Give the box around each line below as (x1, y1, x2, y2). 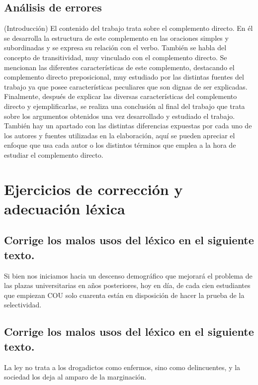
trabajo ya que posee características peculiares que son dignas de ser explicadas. (4, 81, 248, 92)
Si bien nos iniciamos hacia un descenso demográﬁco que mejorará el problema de (4, 270, 253, 281)
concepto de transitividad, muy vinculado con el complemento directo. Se (4, 52, 227, 62)
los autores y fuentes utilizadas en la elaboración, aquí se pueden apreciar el (4, 130, 235, 140)
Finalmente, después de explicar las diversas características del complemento (4, 91, 237, 101)
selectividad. (4, 299, 42, 310)
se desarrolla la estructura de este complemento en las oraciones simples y (4, 32, 229, 43)
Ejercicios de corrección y (4, 179, 183, 199)
